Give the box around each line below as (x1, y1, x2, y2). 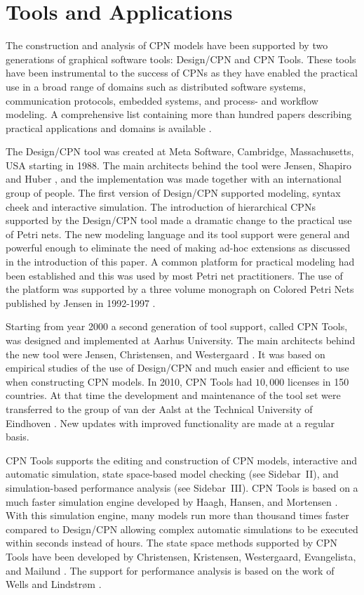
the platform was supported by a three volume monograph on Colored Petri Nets (6, 282, 354, 296)
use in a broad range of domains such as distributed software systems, (6, 79, 306, 93)
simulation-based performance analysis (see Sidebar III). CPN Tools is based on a (6, 480, 358, 495)
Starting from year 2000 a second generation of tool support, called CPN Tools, (6, 319, 348, 334)
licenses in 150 (288, 374, 349, 388)
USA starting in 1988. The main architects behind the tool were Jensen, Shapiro (6, 157, 351, 172)
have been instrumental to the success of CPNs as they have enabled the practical (6, 65, 358, 80)
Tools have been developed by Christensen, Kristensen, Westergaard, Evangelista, (6, 549, 356, 563)
